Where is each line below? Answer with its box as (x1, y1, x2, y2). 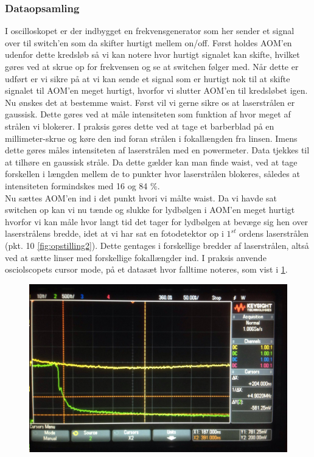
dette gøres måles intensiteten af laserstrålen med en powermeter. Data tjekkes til (5, 144, 310, 156)
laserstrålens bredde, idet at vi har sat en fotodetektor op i (5, 227, 224, 240)
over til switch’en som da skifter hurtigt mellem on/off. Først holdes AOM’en (5, 36, 292, 49)
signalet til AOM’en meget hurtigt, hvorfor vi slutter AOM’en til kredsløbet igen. (5, 84, 308, 97)
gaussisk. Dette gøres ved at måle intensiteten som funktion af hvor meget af (5, 108, 291, 120)
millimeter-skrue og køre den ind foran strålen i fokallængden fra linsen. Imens (5, 131, 298, 144)
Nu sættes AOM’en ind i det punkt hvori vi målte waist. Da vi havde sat (5, 191, 277, 204)
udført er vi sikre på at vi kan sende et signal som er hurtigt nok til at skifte (5, 72, 290, 85)
